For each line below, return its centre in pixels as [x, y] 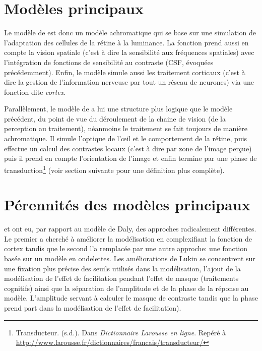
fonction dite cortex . [35, 92]
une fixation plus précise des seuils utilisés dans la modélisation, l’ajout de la [122, 268]
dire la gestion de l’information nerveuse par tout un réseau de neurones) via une [129, 82]
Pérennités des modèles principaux [127, 204]
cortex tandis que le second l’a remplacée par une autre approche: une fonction [126, 248]
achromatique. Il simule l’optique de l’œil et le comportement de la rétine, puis [126, 138]
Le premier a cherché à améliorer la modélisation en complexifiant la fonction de [128, 238]
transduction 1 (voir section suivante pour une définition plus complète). [114, 169]
